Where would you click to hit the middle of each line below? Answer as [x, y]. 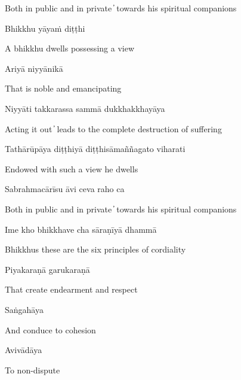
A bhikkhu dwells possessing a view [69, 48]
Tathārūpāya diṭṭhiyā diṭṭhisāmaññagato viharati [95, 149]
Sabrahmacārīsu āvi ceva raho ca [65, 189]
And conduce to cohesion [50, 329]
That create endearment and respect [71, 289]
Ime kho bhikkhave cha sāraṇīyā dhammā [81, 229]
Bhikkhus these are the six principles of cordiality [95, 249]
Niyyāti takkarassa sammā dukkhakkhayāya [85, 108]
